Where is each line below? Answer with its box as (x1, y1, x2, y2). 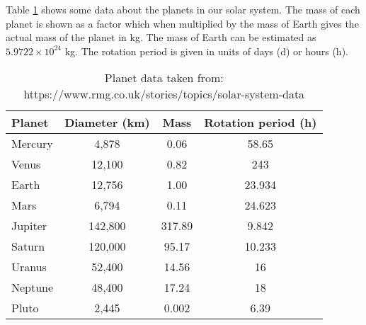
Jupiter (11, 217, 47, 234)
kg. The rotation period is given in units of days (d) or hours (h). (64, 43, 348, 58)
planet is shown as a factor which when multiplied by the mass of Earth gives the (6, 16, 359, 30)
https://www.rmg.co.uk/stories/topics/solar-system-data (23, 86, 305, 103)
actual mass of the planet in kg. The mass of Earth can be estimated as (6, 30, 316, 45)
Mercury (11, 135, 53, 152)
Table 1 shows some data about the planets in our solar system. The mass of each (6, 2, 360, 16)
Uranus (11, 258, 47, 275)
